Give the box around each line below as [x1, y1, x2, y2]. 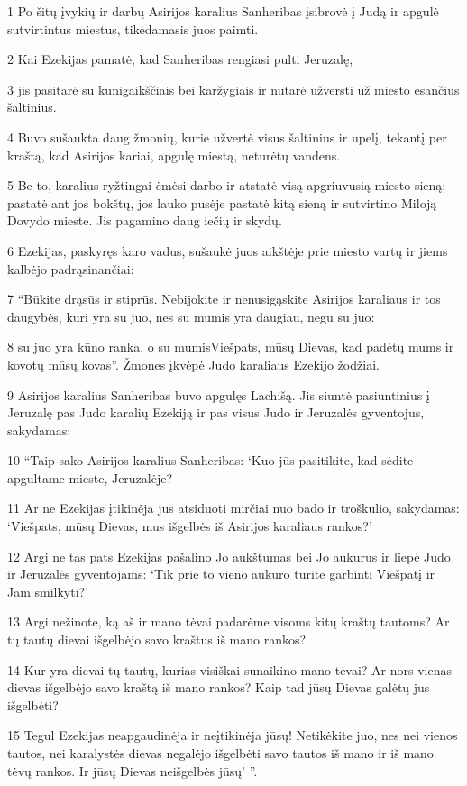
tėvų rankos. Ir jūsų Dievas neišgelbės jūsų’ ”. [7, 761, 258, 780]
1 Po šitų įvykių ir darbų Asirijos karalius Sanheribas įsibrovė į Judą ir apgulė [7, 2, 439, 20]
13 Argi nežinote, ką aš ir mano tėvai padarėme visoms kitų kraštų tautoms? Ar [7, 612, 450, 631]
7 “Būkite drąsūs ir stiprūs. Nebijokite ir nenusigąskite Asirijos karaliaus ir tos [7, 289, 441, 308]
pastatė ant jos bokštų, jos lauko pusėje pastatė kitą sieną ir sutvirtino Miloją [7, 193, 437, 212]
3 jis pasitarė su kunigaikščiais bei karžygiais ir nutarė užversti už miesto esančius [7, 79, 460, 98]
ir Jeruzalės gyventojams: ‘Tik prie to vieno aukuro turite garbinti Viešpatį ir [7, 564, 435, 583]
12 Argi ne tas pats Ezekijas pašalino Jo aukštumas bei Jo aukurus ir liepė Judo [7, 546, 451, 565]
